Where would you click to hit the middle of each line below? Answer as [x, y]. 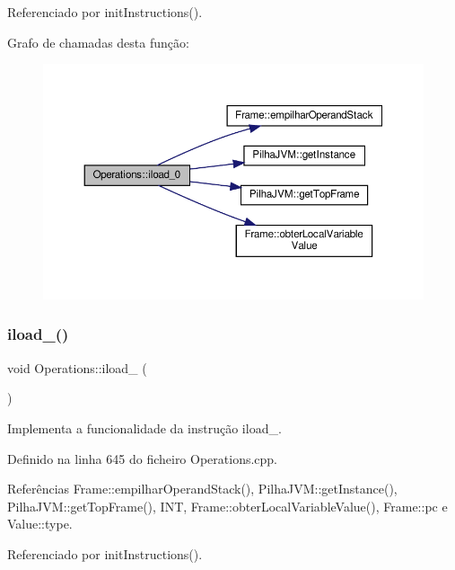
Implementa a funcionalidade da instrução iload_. [144, 427]
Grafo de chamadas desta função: [98, 42]
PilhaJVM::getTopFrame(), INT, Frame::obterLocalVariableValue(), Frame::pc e [227, 506]
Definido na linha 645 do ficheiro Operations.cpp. [143, 458]
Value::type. [40, 524]
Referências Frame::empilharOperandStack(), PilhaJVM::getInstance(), [202, 489]
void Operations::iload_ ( [77, 367]
